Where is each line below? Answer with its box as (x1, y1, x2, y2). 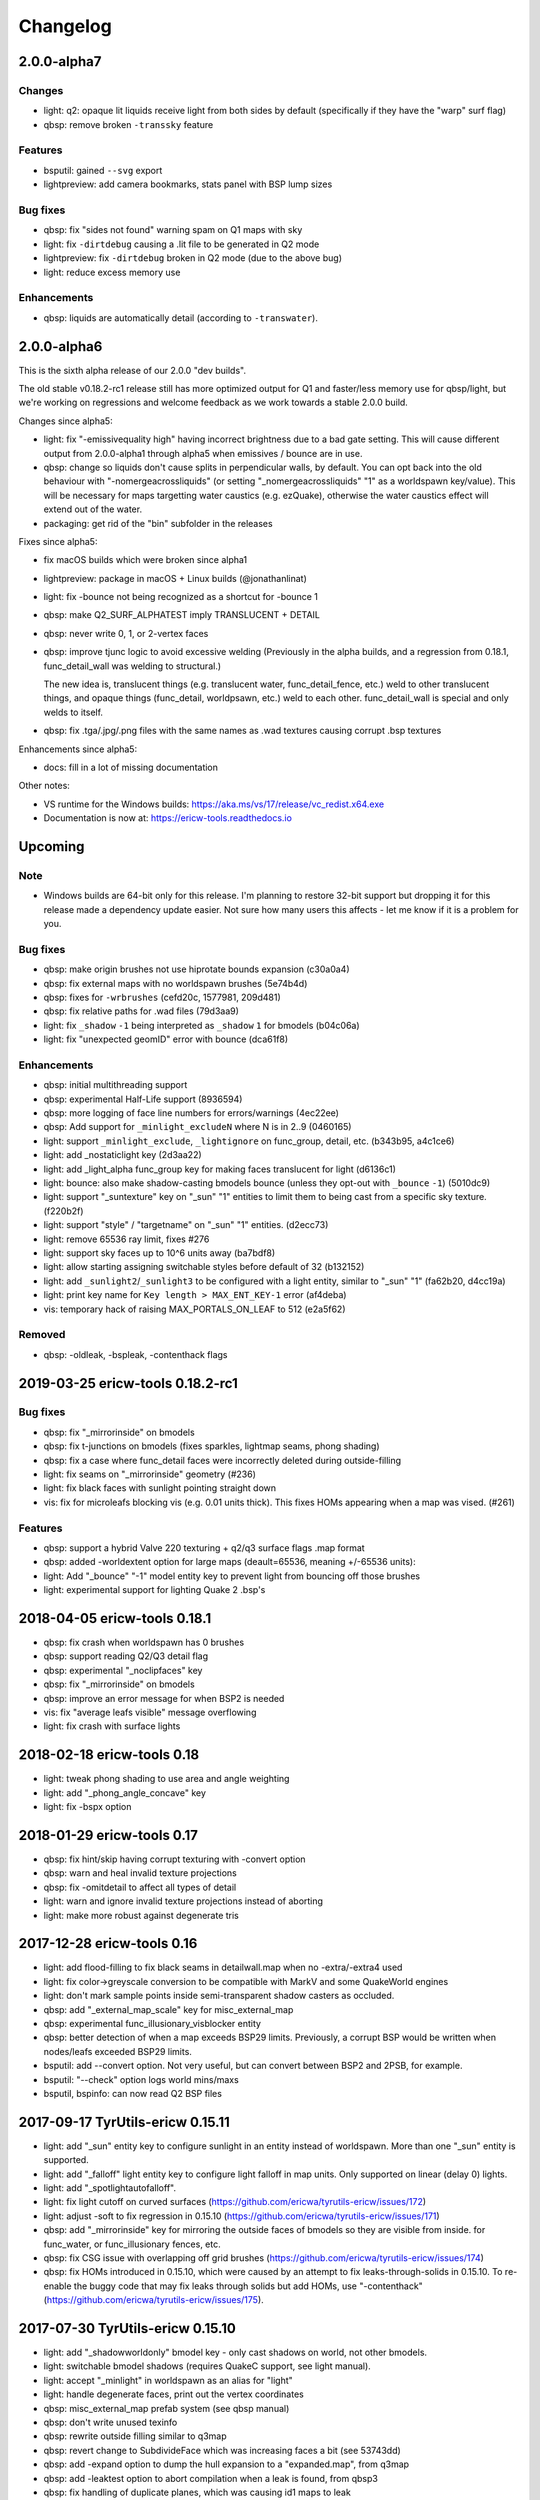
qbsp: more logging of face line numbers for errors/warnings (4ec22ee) (43, 1107, 340, 1119)
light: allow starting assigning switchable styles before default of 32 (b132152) (43, 1261, 365, 1273)
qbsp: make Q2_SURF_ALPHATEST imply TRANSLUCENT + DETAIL (43, 609, 320, 621)
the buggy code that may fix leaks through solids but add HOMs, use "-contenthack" (73, 2280, 424, 2292)
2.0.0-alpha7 (18, 53, 102, 70)
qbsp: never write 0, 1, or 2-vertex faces (43, 627, 209, 639)
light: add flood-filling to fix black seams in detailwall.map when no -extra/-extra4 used (43, 1961, 403, 1974)
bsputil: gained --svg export (43, 164, 163, 176)
